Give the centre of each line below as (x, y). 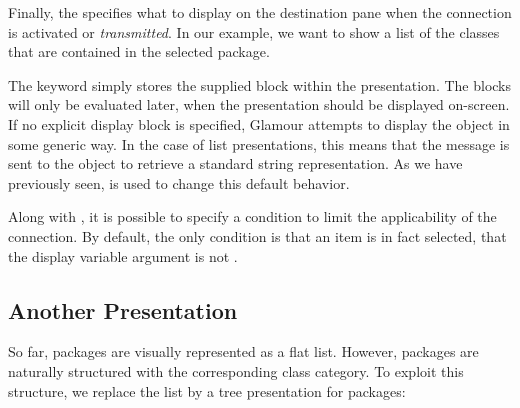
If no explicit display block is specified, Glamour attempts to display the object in (259, 123)
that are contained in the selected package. (139, 51)
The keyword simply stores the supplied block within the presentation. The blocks (260, 84)
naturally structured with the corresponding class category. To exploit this (236, 370)
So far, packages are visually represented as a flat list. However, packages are (243, 351)
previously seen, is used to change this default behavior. (179, 182)
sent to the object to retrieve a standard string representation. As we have (235, 163)
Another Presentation (123, 309)
